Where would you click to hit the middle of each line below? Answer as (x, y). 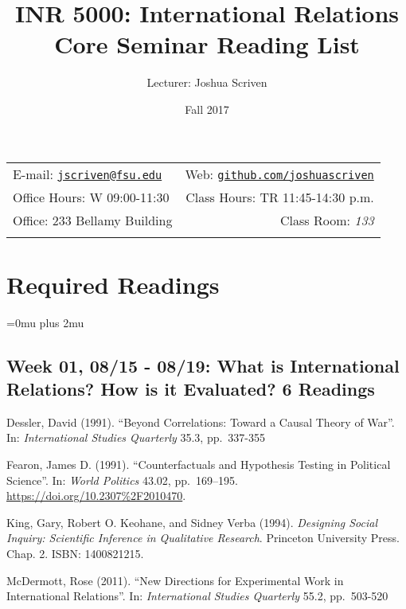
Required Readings (113, 284)
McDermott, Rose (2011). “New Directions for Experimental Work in (175, 580)
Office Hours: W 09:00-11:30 (91, 197)
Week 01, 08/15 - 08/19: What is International (203, 365)
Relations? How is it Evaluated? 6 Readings (191, 388)
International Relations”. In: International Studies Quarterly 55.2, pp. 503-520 (197, 596)
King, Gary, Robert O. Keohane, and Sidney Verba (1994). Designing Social (192, 522)
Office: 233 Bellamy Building (93, 220)
